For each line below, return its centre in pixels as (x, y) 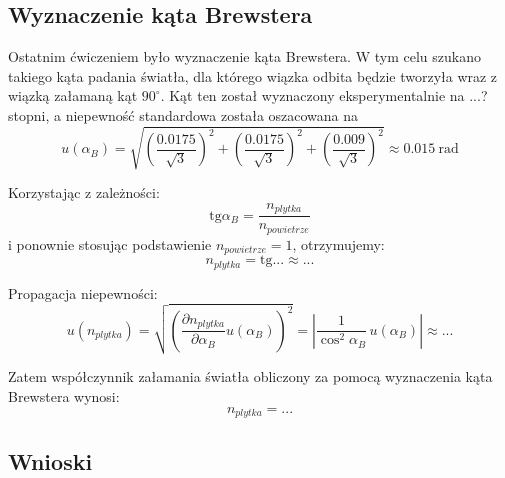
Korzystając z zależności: (84, 192)
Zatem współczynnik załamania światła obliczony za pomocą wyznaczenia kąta (250, 376)
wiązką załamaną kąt (73, 95)
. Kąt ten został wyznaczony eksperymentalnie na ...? (324, 95)
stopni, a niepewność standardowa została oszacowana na (183, 114)
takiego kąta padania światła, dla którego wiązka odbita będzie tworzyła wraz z (253, 75)
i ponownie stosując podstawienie (110, 243)
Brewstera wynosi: (64, 395)
